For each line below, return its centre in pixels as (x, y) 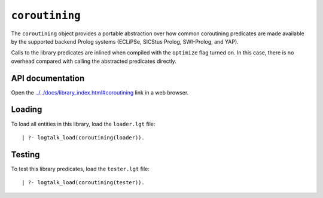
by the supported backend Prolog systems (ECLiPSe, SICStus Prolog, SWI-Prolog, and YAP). (125, 41)
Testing (25, 155)
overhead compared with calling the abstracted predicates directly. (94, 61)
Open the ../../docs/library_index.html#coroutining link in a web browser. (100, 92)
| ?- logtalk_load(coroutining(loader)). (83, 137)
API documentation (48, 78)
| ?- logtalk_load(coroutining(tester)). (83, 183)
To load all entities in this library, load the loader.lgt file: (83, 124)
